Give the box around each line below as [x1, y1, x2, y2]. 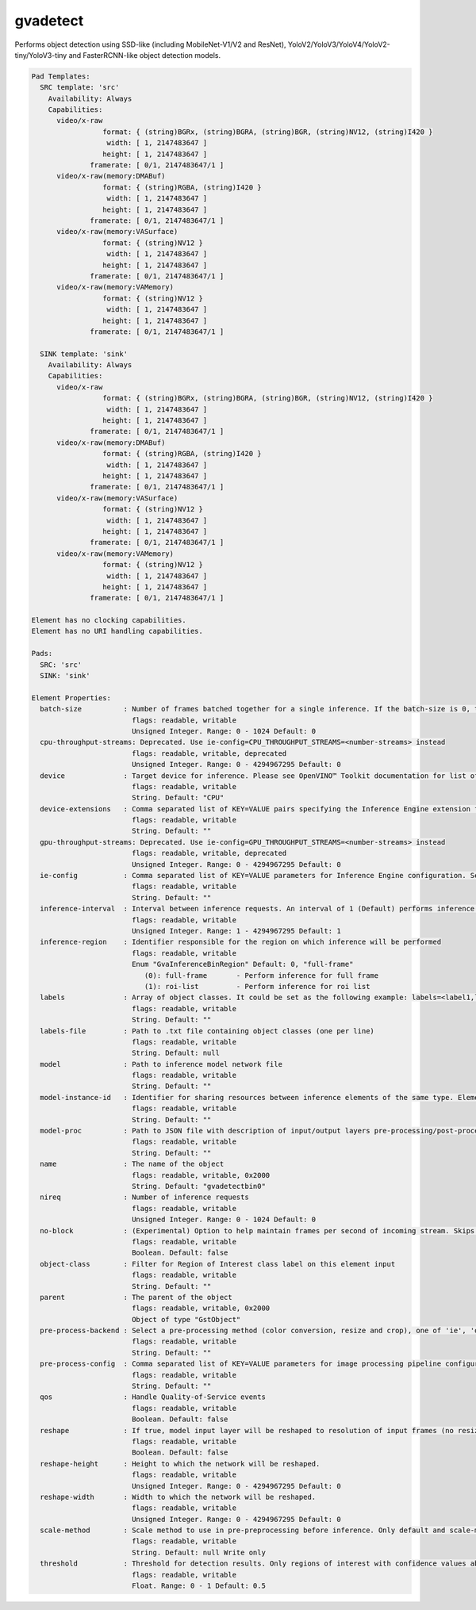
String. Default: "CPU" [131, 793, 225, 803]
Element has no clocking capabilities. [31, 615, 186, 625]
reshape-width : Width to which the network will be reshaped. [40, 1492, 317, 1501]
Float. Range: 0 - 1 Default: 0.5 [131, 1581, 266, 1590]
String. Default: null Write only [131, 1547, 266, 1557]
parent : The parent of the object [40, 1293, 233, 1301]
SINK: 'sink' [40, 671, 90, 680]
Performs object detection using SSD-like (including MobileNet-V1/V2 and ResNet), [14, 40, 286, 49]
